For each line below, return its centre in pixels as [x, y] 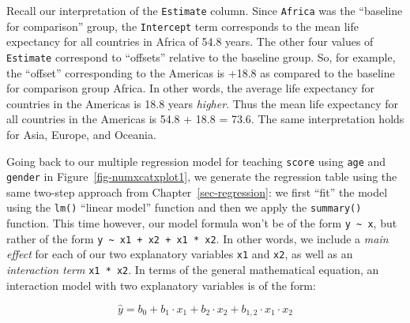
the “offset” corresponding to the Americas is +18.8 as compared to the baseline [201, 72]
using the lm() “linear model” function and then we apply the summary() [184, 207]
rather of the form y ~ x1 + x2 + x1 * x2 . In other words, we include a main [197, 238]
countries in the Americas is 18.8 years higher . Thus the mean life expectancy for [203, 103]
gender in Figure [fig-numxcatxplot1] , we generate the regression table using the [202, 177]
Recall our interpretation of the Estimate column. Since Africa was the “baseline [205, 10]
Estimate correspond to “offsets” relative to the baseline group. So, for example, [201, 56]
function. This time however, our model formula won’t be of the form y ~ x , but [202, 223]
